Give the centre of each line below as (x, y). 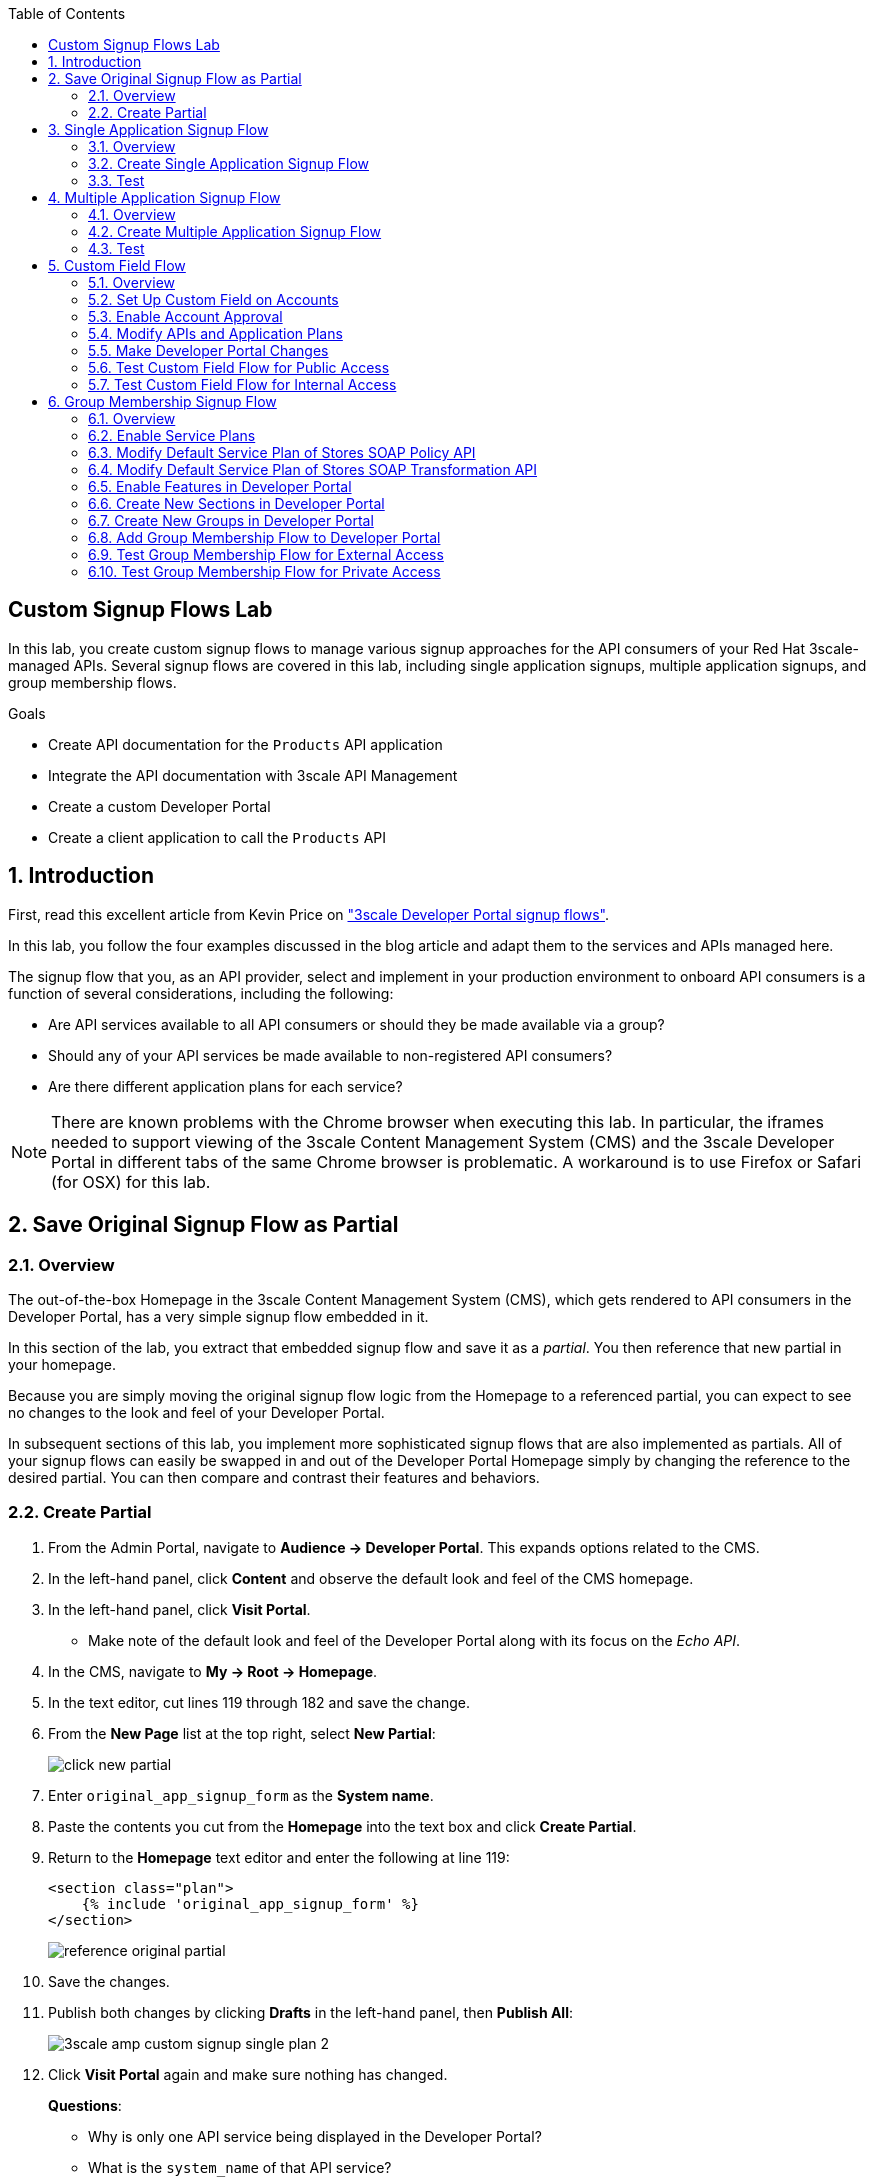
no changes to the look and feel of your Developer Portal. (196, 1412)
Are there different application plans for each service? (225, 1086)
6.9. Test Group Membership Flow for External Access (266, 554)
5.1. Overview (131, 282)
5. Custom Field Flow (117, 265)
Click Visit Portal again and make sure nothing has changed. (248, 2074)
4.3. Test (116, 248)
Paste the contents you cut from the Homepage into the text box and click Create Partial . (342, 1826)
